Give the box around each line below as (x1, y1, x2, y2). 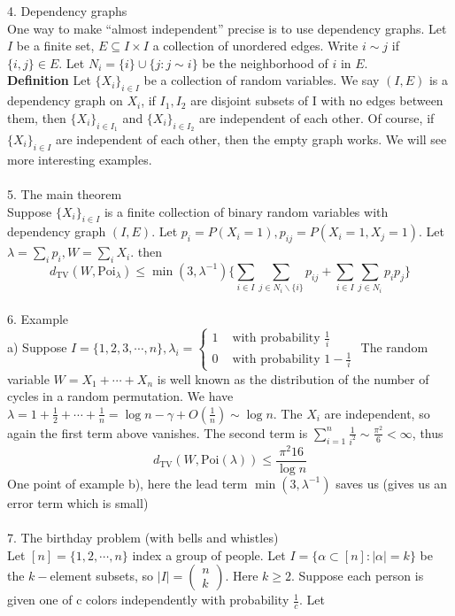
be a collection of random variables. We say (143, 71, 380, 89)
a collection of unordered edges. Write (152, 36, 359, 55)
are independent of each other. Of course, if (198, 108, 435, 127)
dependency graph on (7, 91, 123, 110)
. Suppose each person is (291, 566, 424, 585)
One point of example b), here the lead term (7, 474, 248, 492)
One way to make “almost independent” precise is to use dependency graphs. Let (7, 19, 447, 37)
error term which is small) (7, 493, 149, 512)
